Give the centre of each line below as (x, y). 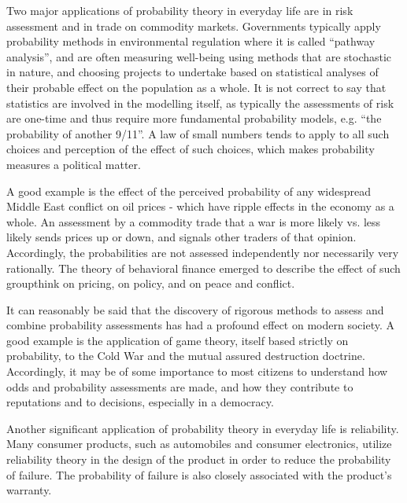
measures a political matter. (74, 164)
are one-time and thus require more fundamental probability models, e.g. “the (194, 118)
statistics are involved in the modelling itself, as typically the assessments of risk (200, 103)
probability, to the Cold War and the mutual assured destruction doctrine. (186, 356)
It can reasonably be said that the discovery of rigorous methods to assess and (195, 309)
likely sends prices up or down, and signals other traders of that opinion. (181, 237)
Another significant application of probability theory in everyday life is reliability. (203, 428)
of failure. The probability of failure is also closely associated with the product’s (199, 474)
